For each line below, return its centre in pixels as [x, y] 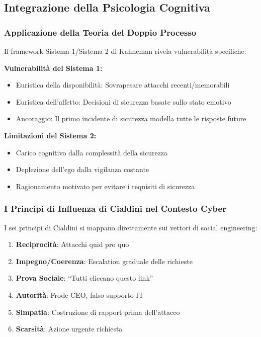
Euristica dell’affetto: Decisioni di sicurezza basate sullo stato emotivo [123, 101]
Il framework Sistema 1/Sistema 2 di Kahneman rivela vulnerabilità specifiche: [125, 51]
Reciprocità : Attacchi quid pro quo [72, 244]
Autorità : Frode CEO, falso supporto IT [80, 294]
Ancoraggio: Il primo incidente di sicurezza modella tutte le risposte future [131, 118]
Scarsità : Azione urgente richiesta [69, 329]
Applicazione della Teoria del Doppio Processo [100, 32]
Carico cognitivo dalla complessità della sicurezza [92, 152]
